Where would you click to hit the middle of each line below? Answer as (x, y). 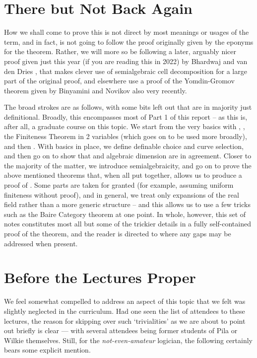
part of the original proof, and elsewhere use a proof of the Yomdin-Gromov (119, 81)
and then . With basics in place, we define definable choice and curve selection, (124, 146)
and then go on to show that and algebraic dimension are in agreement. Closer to (128, 156)
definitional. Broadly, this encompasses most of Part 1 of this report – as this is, (126, 116)
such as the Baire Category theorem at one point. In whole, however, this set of (125, 214)
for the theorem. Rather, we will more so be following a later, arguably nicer (120, 51)
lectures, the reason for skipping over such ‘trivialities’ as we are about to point (125, 321)
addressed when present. (41, 243)
